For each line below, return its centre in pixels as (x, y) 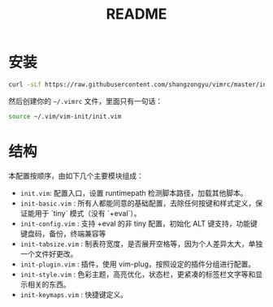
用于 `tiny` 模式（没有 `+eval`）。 (88, 213)
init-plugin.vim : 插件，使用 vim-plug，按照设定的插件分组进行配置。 (138, 264)
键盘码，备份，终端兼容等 (63, 233)
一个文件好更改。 (49, 253)
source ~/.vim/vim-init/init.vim (65, 116)
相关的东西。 (49, 284)
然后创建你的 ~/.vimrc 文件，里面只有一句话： (86, 101)
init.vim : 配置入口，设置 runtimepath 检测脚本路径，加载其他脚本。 (134, 192)
